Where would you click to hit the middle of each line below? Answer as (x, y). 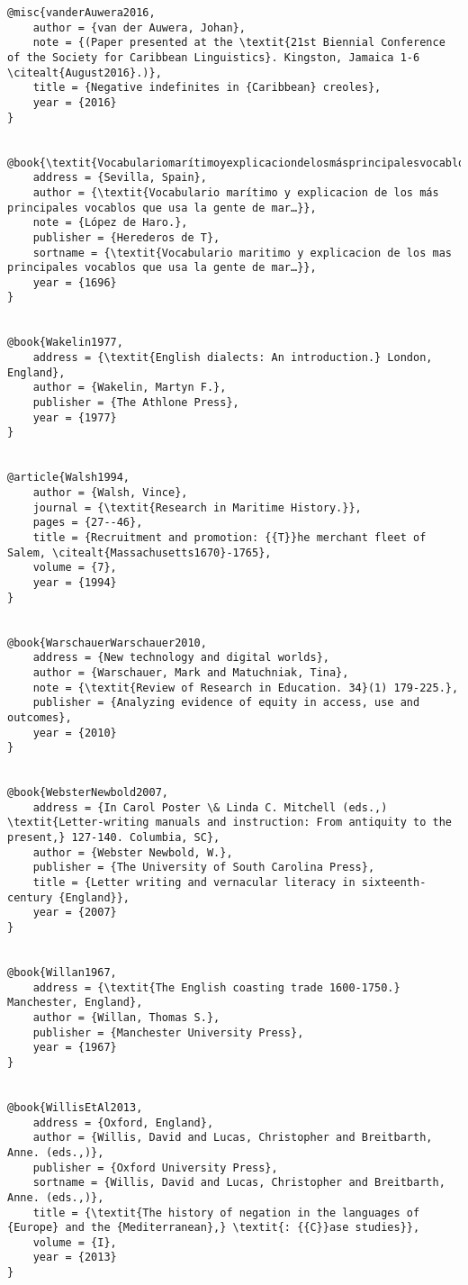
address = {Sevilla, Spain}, (120, 178)
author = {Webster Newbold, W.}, (133, 852)
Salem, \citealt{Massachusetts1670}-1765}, (139, 552)
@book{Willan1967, (62, 973)
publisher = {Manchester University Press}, (168, 1032)
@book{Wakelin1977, (65, 343)
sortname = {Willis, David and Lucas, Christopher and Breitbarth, (239, 1183)
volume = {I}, (75, 1242)
